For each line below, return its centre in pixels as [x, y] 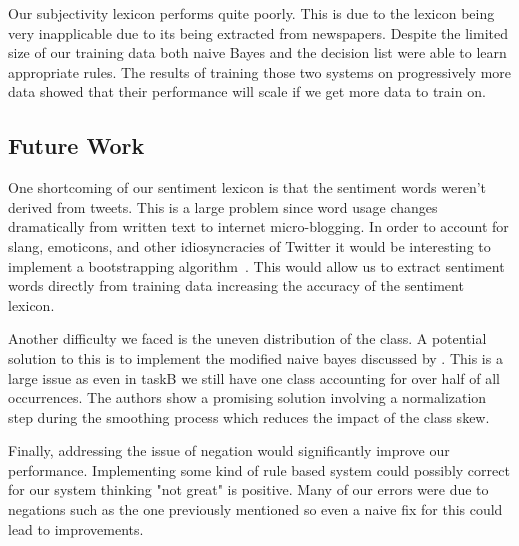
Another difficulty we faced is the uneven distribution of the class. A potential [247, 338]
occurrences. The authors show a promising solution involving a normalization [247, 397]
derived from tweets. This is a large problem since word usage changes [223, 206]
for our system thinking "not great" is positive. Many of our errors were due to [248, 489]
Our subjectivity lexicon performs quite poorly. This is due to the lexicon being [251, 13]
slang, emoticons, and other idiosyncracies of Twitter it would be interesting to [249, 245]
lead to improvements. [76, 528]
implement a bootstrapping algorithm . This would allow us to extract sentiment [256, 265]
